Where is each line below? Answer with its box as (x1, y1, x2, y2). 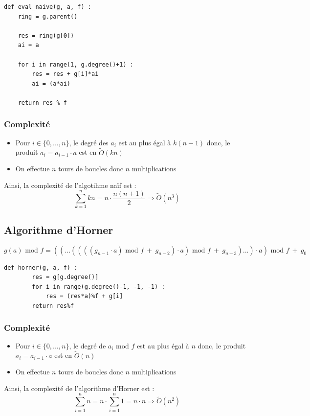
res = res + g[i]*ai (32, 70, 99, 78)
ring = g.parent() (18, 13, 78, 20)
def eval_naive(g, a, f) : (4, 3, 91, 10)
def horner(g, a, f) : (4, 264, 78, 271)
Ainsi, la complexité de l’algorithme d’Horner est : (4, 383, 155, 393)
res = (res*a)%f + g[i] (45, 293, 123, 300)
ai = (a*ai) (32, 80, 71, 87)
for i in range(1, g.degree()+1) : (18, 61, 133, 68)
